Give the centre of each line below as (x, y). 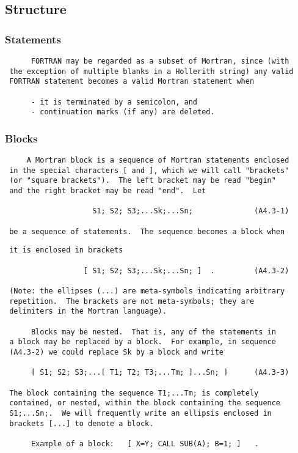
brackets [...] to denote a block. (82, 423)
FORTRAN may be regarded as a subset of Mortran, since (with (160, 61)
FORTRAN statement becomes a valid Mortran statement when (132, 82)
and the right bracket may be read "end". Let (108, 191)
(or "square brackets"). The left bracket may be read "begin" (143, 181)
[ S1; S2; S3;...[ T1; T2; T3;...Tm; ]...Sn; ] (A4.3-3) (160, 373)
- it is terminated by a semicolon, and (114, 102)
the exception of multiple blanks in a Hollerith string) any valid (151, 71)
